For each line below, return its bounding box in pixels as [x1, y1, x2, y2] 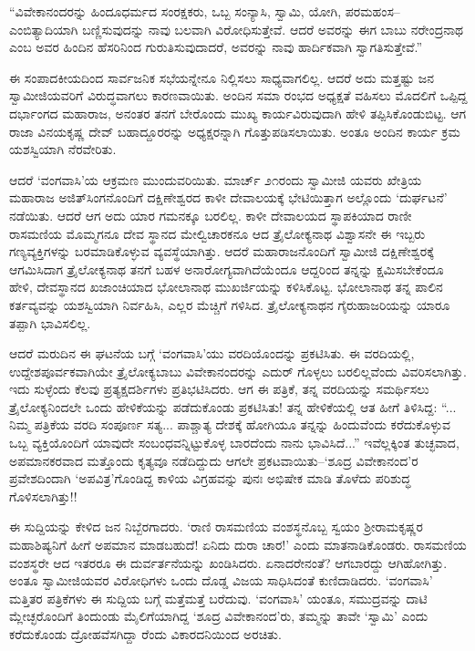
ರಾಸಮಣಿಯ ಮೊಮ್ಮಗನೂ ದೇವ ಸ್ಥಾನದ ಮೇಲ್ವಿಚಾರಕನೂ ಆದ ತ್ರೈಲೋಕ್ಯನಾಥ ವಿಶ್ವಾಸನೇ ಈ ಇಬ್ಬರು [9, 223, 426, 243]
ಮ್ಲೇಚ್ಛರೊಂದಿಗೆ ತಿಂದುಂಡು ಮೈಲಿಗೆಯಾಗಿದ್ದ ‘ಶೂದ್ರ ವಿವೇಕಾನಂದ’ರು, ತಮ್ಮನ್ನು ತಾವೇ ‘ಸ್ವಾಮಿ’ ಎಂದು [9, 606, 429, 625]
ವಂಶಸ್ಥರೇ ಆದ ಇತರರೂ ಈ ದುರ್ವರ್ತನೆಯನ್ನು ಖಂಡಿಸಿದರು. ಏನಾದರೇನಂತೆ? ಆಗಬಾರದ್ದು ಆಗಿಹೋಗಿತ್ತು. [9, 553, 448, 572]
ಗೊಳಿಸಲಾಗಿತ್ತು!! [9, 486, 77, 505]
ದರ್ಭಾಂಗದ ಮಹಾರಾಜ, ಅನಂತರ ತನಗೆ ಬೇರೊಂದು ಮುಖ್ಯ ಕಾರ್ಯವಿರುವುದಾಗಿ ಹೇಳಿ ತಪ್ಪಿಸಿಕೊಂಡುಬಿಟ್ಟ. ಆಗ [9, 103, 467, 122]
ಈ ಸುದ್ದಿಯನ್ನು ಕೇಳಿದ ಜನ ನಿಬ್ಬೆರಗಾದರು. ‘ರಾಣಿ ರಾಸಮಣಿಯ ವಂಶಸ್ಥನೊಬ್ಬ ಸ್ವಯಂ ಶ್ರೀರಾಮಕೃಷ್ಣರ [9, 517, 424, 536]
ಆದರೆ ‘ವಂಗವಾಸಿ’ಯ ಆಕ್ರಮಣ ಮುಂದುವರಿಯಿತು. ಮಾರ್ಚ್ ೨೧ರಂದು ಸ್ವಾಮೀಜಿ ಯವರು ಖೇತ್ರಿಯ [9, 170, 422, 189]
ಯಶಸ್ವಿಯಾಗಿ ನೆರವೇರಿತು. [9, 139, 117, 159]
